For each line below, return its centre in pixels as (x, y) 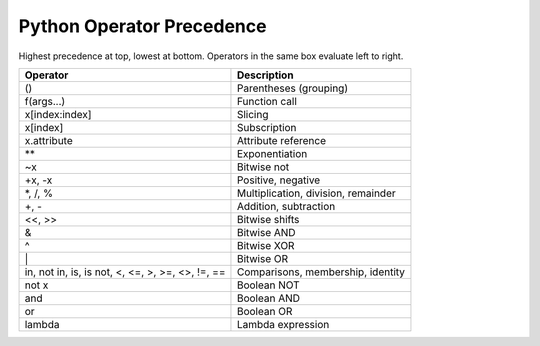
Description (265, 75)
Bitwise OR (262, 258)
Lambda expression (283, 324)
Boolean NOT (268, 285)
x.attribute (49, 140)
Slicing (252, 114)
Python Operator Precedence (142, 26)
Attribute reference (281, 140)
